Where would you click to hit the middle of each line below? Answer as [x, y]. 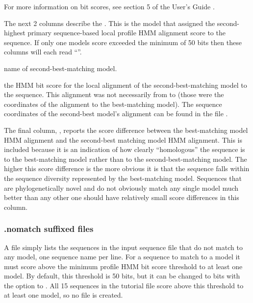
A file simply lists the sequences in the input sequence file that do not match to [123, 247]
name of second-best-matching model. [61, 68]
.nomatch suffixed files [49, 229]
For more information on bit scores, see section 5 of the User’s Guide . [109, 6]
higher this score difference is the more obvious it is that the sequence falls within [127, 168]
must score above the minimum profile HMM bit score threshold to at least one [123, 266]
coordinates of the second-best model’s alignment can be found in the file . [116, 114]
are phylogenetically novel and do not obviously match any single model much [121, 188]
